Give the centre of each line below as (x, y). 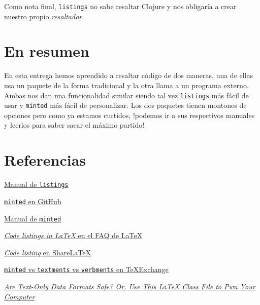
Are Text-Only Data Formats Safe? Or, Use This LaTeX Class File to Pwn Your (130, 286)
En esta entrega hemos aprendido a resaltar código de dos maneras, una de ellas (129, 75)
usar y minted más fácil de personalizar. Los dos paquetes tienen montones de (125, 105)
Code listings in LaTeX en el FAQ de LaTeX (73, 235)
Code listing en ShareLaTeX (47, 252)
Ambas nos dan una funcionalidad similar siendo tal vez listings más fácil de (126, 95)
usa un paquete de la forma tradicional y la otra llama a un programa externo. (126, 85)
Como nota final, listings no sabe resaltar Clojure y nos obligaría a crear (120, 6)
